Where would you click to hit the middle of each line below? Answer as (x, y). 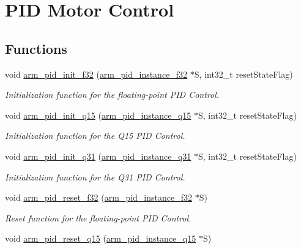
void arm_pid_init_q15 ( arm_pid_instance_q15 (98, 115)
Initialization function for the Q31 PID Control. (95, 177)
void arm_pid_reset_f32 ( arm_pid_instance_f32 (98, 197)
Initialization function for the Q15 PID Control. (95, 136)
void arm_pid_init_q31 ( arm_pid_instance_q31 (98, 156)
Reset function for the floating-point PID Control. (98, 217)
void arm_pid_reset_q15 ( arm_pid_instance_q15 (101, 238)
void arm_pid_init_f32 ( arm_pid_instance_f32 (96, 74)
